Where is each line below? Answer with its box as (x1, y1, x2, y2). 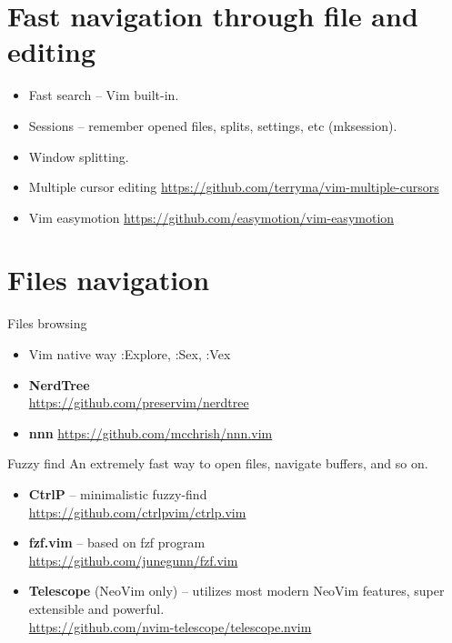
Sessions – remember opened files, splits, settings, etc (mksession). (28, 116, 397, 135)
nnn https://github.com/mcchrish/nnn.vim (28, 423, 273, 442)
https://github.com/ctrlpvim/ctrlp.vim (28, 502, 246, 521)
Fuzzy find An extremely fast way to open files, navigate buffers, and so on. (7, 454, 428, 473)
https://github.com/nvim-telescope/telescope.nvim (28, 617, 312, 636)
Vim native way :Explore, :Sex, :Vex (28, 345, 231, 363)
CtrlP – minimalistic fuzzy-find (28, 484, 207, 503)
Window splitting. (28, 146, 129, 166)
